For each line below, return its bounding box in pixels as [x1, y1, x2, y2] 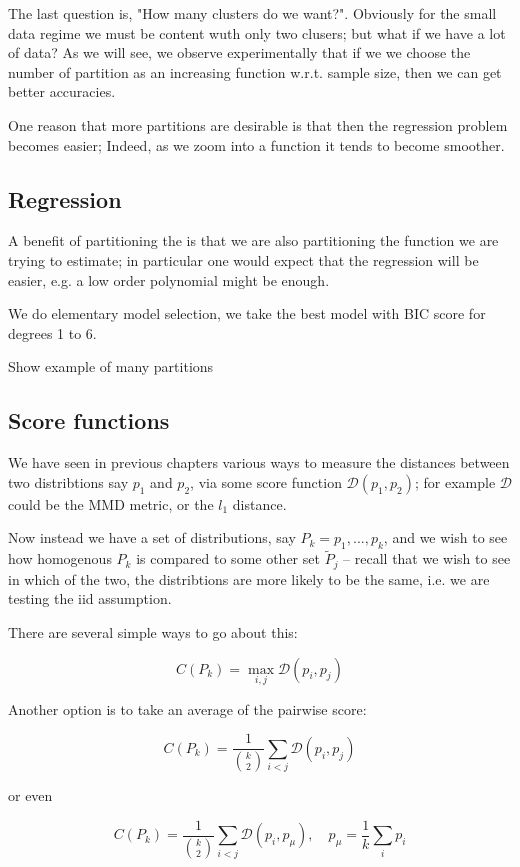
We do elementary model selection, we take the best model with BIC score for [8, 303, 486, 324]
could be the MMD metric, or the [8, 493, 214, 514]
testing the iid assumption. [8, 588, 172, 609]
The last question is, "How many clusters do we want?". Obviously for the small [8, 3, 497, 23]
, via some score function [190, 471, 342, 492]
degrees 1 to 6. [8, 322, 97, 343]
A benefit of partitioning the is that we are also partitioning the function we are [8, 230, 499, 251]
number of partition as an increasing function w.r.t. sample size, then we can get [8, 61, 502, 82]
